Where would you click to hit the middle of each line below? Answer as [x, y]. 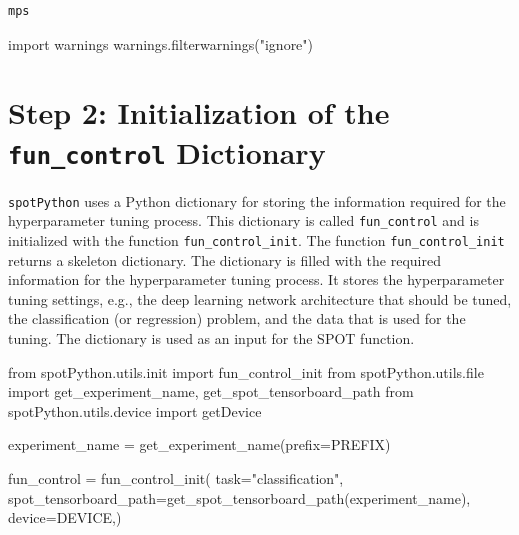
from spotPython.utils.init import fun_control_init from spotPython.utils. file [246, 371]
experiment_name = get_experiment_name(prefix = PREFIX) [199, 444]
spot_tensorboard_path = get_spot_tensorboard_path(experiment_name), [239, 497]
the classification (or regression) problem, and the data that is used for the [237, 318]
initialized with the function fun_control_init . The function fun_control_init [256, 239]
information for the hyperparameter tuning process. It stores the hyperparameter [256, 279]
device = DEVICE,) [65, 517]
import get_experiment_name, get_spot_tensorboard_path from [211, 391]
